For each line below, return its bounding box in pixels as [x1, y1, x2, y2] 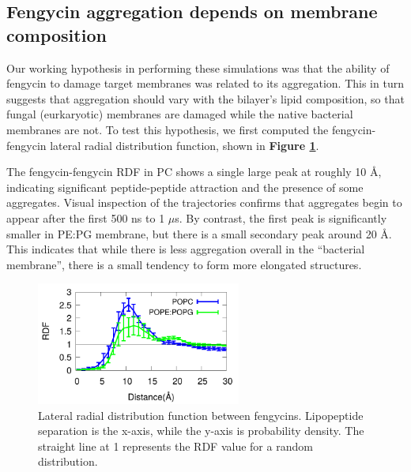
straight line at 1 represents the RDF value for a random [38, 437, 313, 454]
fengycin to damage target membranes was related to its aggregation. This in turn [6, 75, 404, 92]
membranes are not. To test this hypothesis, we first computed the [6, 121, 329, 137]
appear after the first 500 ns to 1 [6, 209, 165, 226]
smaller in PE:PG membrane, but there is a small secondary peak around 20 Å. [6, 225, 392, 242]
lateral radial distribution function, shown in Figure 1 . [50, 137, 319, 153]
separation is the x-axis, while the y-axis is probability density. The [38, 422, 364, 439]
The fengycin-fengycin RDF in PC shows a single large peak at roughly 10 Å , [6, 163, 382, 180]
